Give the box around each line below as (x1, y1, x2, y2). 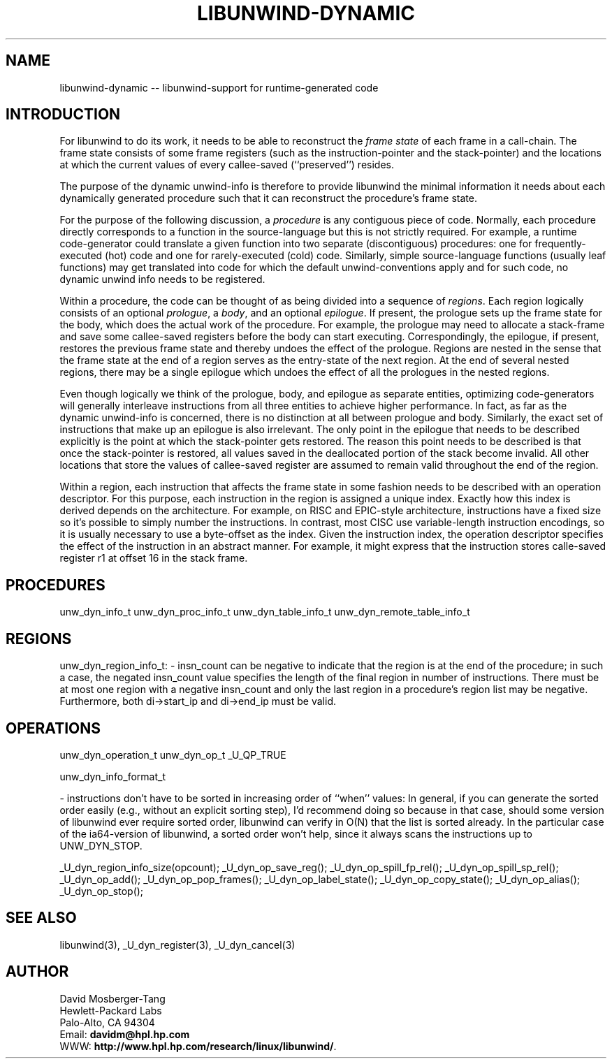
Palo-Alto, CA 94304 (59, 1016, 155, 1028)
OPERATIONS (6, 719, 101, 737)
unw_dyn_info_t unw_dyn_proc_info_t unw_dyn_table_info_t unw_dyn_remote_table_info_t (59, 606, 470, 618)
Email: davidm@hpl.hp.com (59, 1028, 190, 1040)
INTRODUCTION (6, 105, 121, 124)
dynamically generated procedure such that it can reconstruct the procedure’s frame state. (59, 192, 478, 205)
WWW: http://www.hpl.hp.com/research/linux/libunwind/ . (59, 1040, 337, 1052)
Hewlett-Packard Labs (59, 1004, 162, 1016)
